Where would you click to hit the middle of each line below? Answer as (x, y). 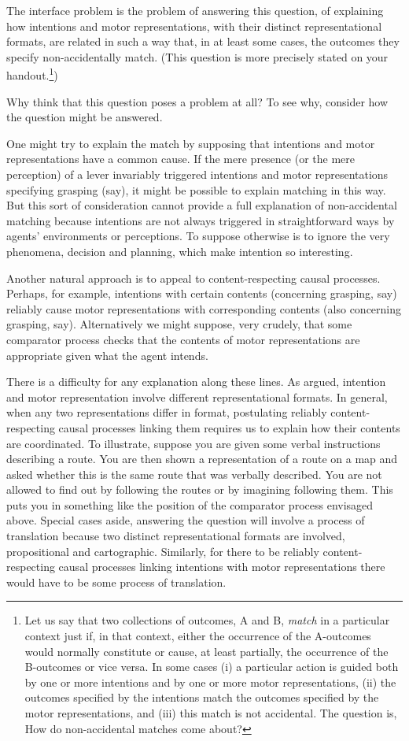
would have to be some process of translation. (116, 582)
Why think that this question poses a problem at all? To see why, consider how (197, 101)
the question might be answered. (85, 117)
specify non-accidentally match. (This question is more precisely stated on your (197, 56)
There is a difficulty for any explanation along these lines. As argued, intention (196, 382)
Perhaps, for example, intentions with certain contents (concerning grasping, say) (202, 293)
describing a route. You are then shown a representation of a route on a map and (202, 459)
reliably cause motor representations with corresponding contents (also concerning (204, 308)
